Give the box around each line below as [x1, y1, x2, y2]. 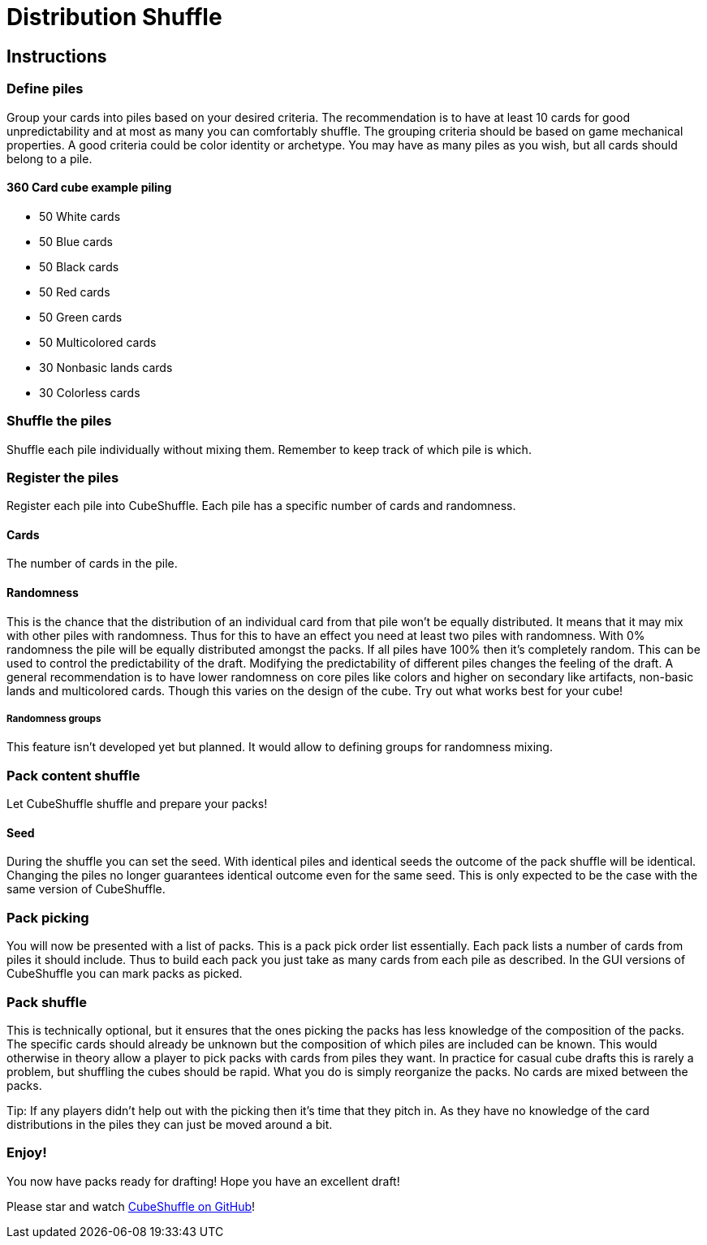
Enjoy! [6, 1144, 47, 1161]
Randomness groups [6, 713, 101, 725]
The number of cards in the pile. [6, 556, 178, 571]
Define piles [6, 80, 84, 97]
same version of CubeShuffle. [6, 882, 166, 897]
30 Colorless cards [39, 385, 140, 400]
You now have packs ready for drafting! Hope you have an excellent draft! [6, 1174, 400, 1188]
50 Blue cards [39, 234, 113, 249]
